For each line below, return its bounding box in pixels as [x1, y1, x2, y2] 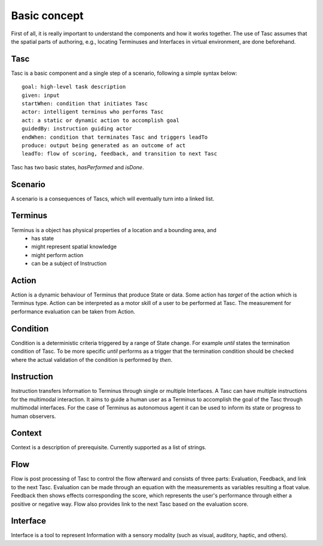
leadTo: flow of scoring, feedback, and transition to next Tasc [22, 150, 218, 157]
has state [31, 234, 54, 242]
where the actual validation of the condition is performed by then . [11, 356, 173, 363]
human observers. [11, 413, 56, 420]
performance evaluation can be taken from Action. [11, 308, 136, 315]
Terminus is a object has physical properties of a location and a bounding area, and [11, 226, 217, 233]
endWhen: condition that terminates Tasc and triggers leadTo [22, 133, 208, 141]
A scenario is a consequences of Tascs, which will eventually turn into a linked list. [11, 195, 215, 202]
